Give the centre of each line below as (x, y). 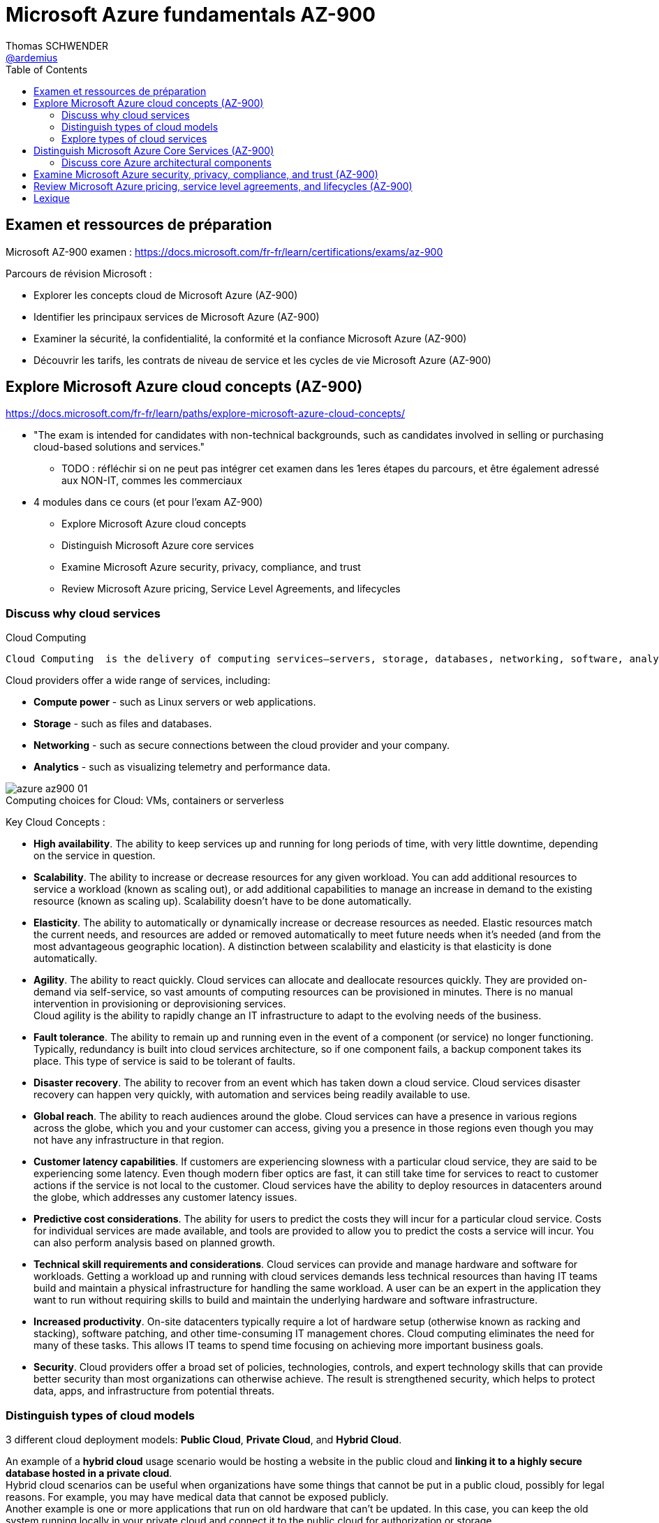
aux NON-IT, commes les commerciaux (152, 481)
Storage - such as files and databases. (123, 724)
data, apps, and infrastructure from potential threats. (154, 1391)
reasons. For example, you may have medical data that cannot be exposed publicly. (197, 1496)
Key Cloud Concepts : (55, 822)
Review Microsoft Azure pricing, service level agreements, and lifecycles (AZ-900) (223, 186)
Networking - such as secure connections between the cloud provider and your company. (242, 745)
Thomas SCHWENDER (57, 45)
